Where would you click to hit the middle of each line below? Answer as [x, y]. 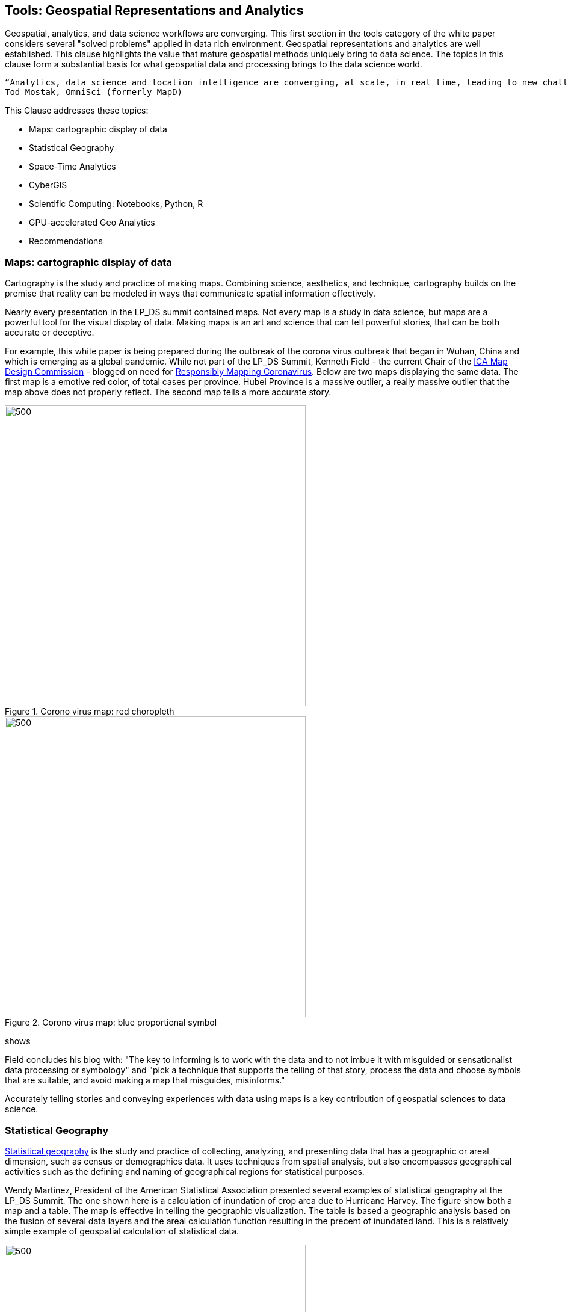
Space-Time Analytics [73, 167]
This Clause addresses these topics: [77, 111]
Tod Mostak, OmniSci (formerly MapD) [94, 92]
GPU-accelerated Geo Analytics [92, 223]
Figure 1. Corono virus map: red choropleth [90, 712]
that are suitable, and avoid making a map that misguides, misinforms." [145, 1080]
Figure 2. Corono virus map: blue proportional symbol [111, 1023]
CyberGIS [48, 185]
